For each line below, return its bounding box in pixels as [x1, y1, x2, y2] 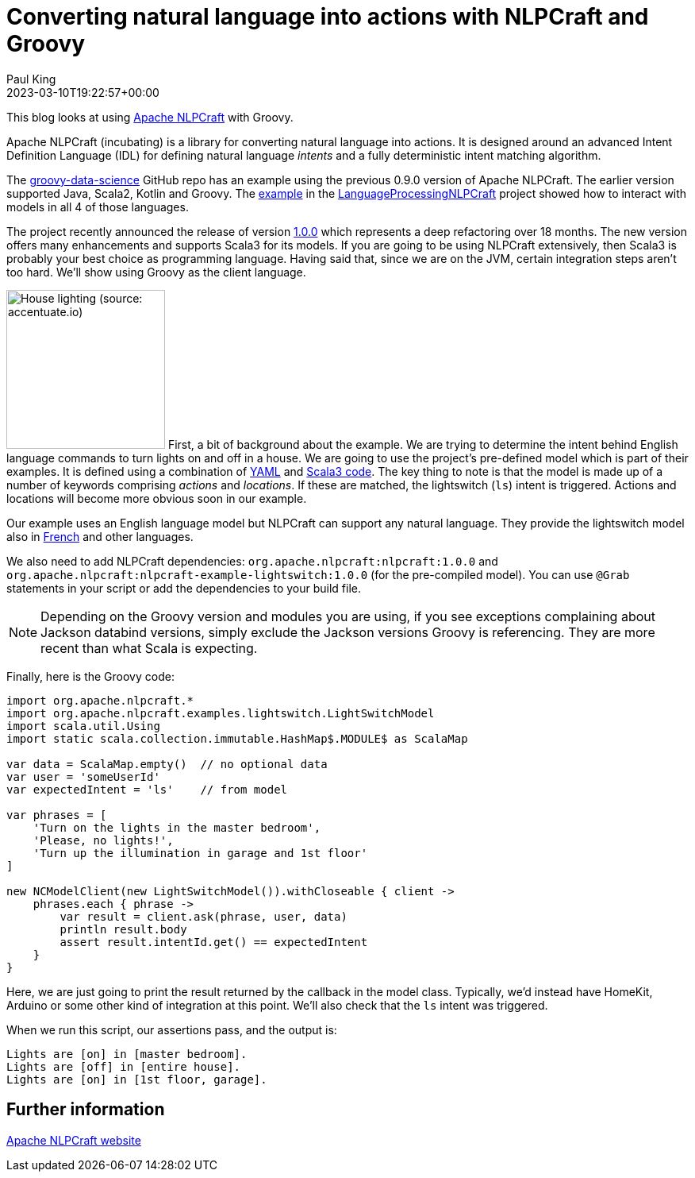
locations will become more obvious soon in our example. [6, 491, 307, 505]
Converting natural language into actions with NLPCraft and [6, 3, 649, 30]
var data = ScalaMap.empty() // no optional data [6, 757, 328, 771]
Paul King [6, 71, 56, 86]
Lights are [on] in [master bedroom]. [6, 1047, 248, 1060]
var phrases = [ [6, 808, 107, 821]
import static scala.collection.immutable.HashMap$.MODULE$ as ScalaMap [6, 732, 468, 745]
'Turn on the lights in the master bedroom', [33, 821, 321, 834]
